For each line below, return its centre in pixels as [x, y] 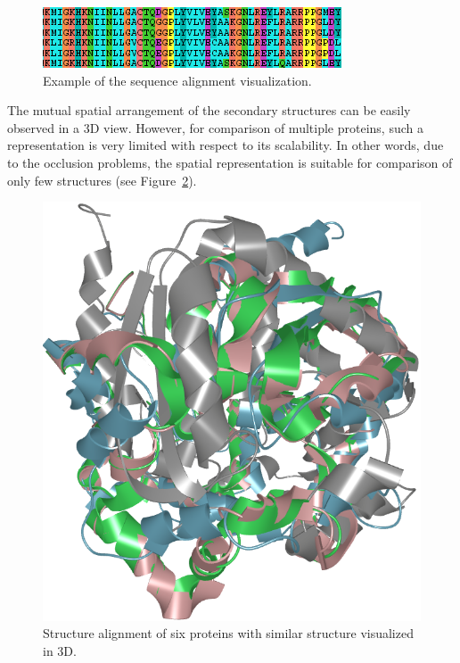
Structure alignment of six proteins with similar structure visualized [228, 633]
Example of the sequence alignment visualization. [177, 80]
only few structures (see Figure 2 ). [102, 180]
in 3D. [60, 650]
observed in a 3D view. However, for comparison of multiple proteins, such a [215, 127]
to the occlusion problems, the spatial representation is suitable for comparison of [230, 162]
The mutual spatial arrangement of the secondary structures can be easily [209, 110]
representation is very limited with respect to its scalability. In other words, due [226, 145]
